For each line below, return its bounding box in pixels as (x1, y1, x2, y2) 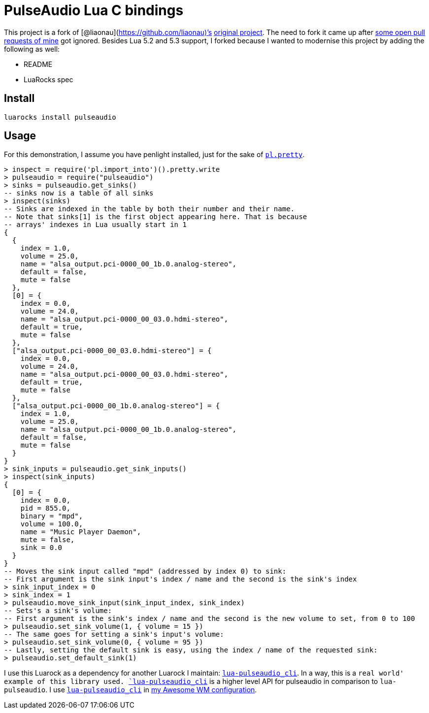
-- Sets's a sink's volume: (4, 607, 112, 615)
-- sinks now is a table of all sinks (4, 189, 154, 197)
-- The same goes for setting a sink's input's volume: (4, 630, 224, 639)
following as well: (4, 44, 60, 53)
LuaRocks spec (24, 75, 73, 84)
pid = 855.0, (20, 504, 70, 513)
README (24, 60, 53, 68)
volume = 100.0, (20, 520, 83, 528)
